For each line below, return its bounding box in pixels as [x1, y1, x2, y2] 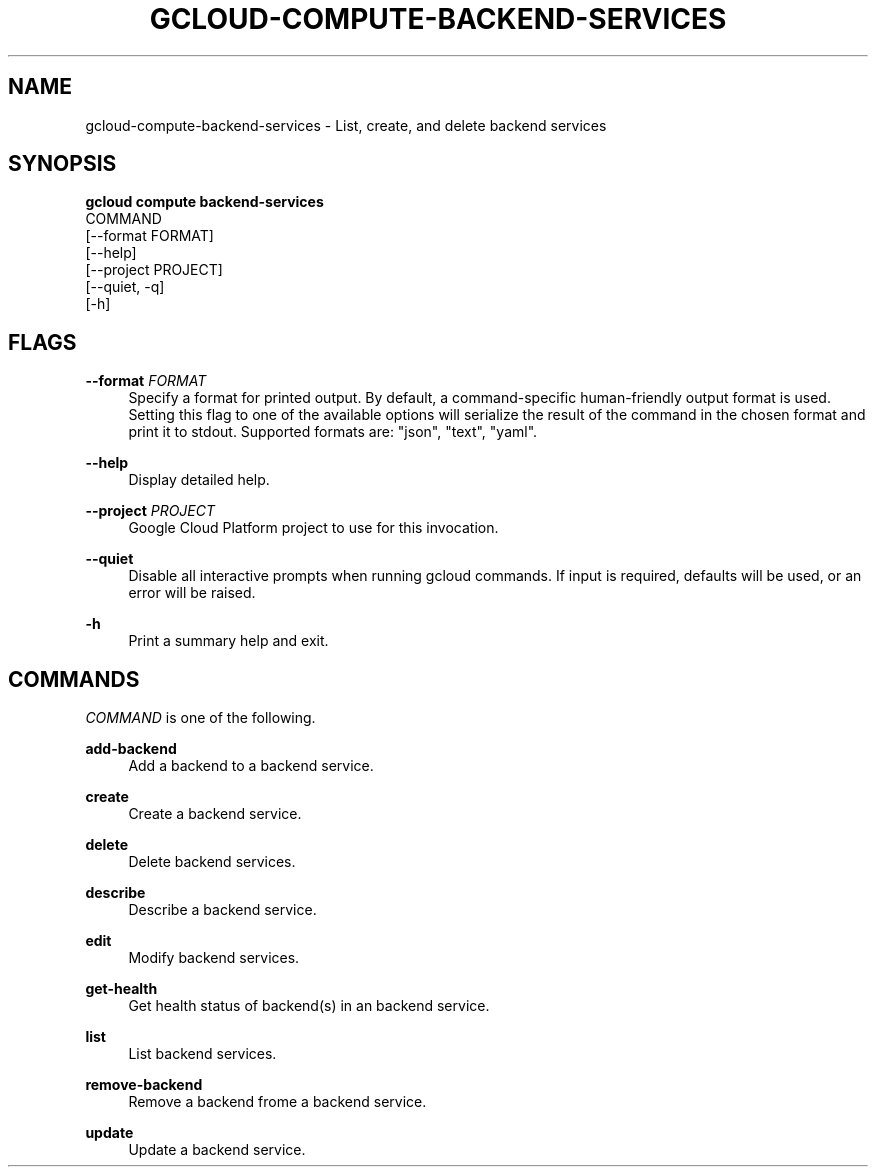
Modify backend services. [128, 949, 300, 967]
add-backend [85, 740, 177, 758]
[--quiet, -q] [85, 278, 165, 296]
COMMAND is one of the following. [85, 709, 316, 727]
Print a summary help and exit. [128, 632, 329, 650]
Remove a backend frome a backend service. [128, 1093, 427, 1111]
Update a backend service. [128, 1141, 306, 1159]
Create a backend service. [128, 805, 302, 823]
